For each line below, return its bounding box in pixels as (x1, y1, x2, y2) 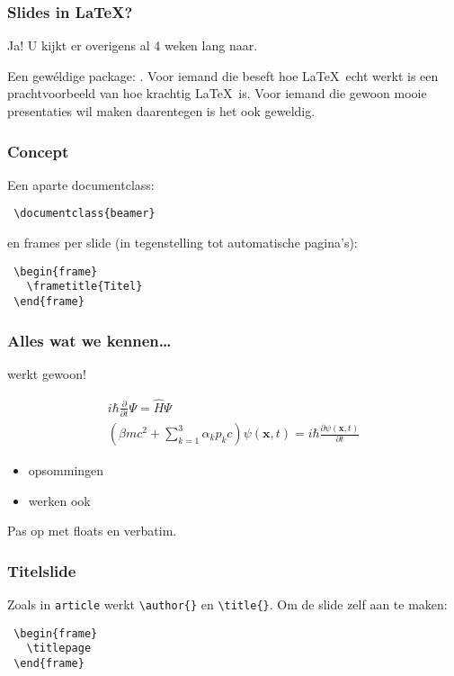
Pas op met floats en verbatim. (7, 521, 177, 540)
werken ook (28, 491, 91, 509)
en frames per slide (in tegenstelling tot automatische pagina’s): (7, 233, 358, 252)
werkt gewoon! (7, 364, 86, 383)
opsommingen (28, 461, 104, 480)
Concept (7, 140, 69, 162)
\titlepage (26, 642, 92, 655)
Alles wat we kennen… (7, 329, 172, 351)
